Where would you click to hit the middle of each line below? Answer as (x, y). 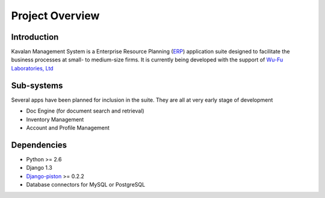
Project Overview (55, 16)
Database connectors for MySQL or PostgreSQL (86, 184)
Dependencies (39, 145)
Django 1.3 (39, 168)
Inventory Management (55, 119)
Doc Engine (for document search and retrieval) (85, 111)
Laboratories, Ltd (32, 68)
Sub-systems (37, 85)
